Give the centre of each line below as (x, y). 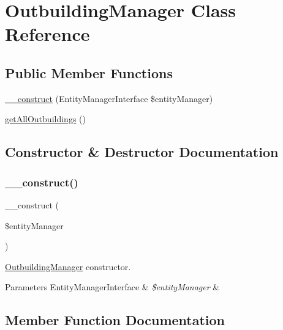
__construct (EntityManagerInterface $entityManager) (109, 98)
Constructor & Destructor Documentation (142, 152)
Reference (47, 34)
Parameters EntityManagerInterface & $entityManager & (112, 287)
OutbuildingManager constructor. (68, 266)
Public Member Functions (89, 72)
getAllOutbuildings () (45, 119)
